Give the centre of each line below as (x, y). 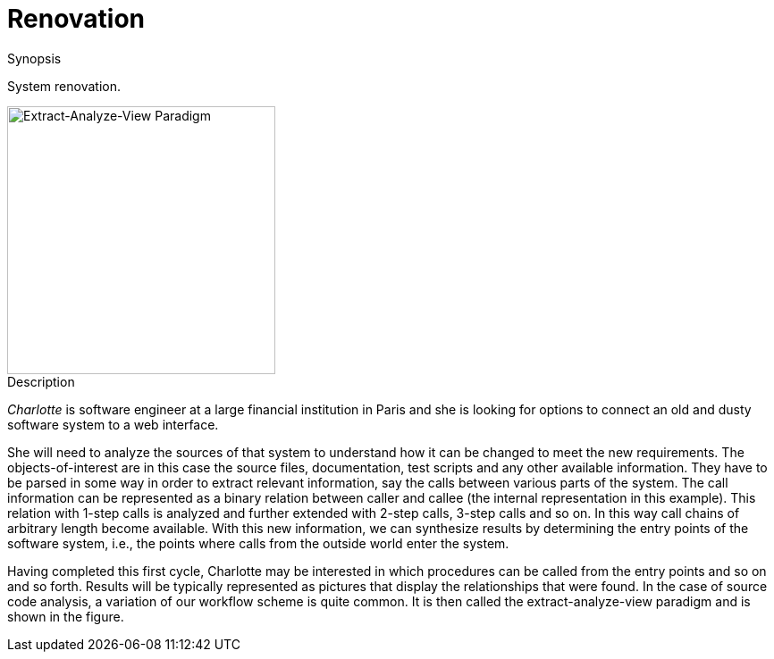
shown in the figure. (66, 616)
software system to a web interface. (113, 424)
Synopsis (34, 58)
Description (41, 381)
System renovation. (64, 86)
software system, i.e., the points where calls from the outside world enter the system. (258, 543)
